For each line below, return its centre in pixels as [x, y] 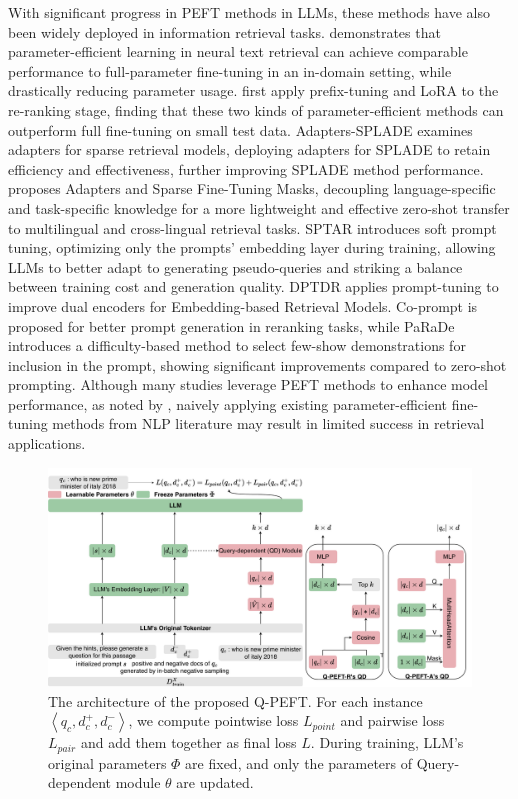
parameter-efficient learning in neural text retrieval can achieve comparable [238, 51]
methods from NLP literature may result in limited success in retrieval [268, 423]
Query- [438, 762]
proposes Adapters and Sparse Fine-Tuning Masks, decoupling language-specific [252, 188]
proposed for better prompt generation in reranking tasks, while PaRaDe [231, 325]
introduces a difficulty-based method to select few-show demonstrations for [237, 345]
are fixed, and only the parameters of [299, 762]
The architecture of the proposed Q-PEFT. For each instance [235, 700]
